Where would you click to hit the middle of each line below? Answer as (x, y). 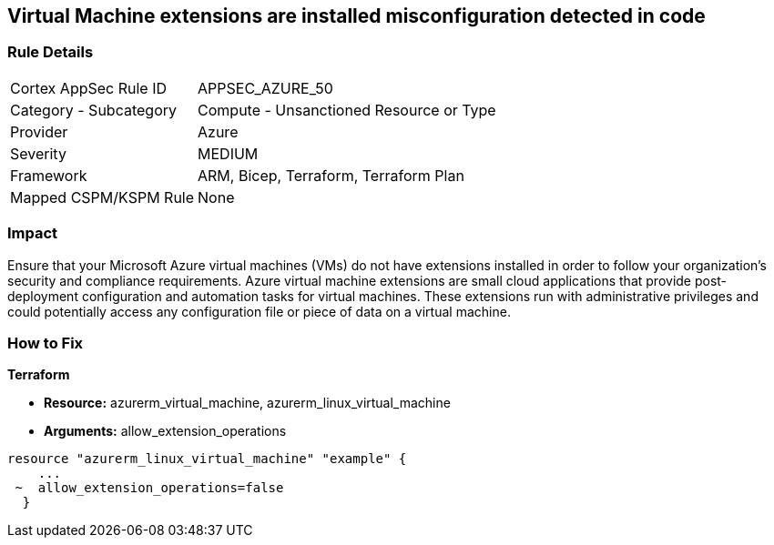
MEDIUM (228, 153)
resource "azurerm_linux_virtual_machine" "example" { (207, 459)
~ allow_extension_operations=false (149, 488)
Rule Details (51, 52)
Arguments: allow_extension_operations (165, 431)
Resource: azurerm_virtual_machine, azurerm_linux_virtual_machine (247, 403)
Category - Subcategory (93, 110)
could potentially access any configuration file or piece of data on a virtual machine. (259, 311)
